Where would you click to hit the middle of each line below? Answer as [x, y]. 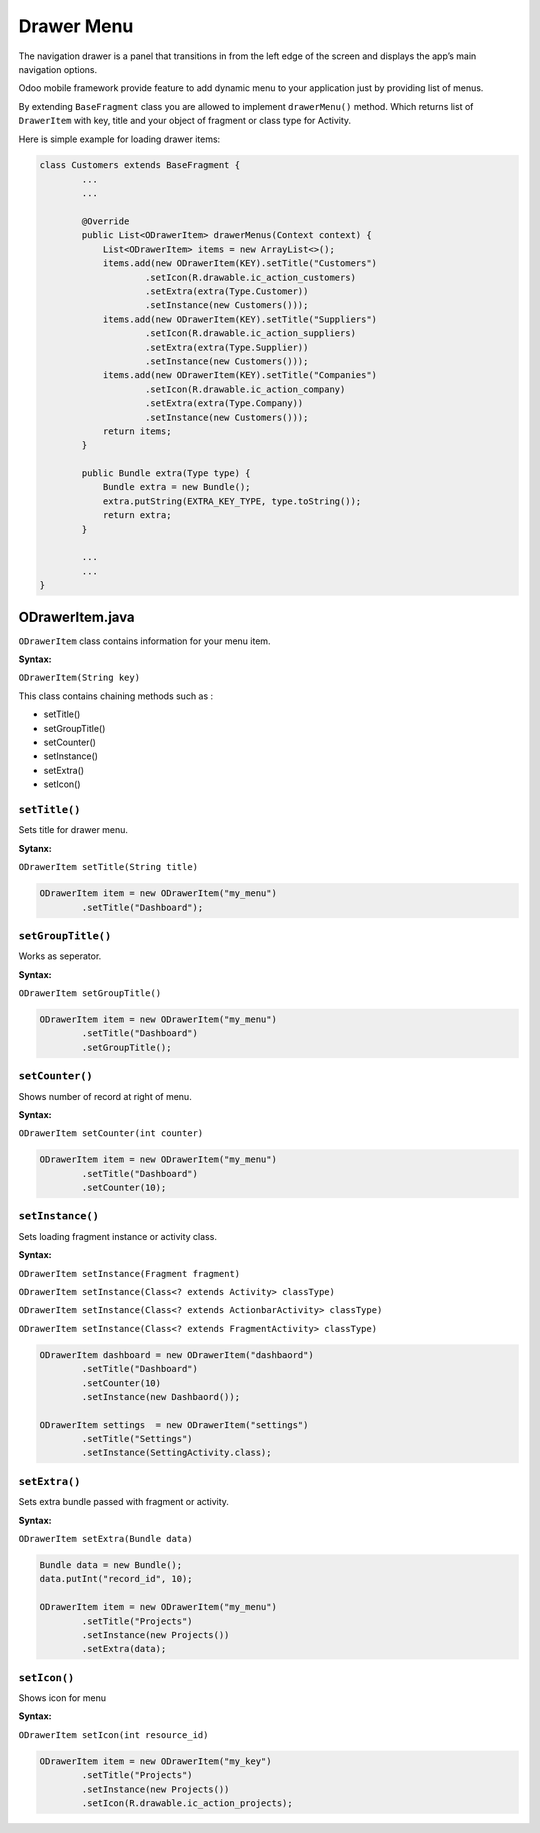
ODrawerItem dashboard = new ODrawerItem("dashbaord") [176, 1354]
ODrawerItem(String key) [79, 678]
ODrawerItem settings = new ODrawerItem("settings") [174, 1424]
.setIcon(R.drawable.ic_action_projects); [187, 1803]
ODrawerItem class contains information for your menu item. [144, 641]
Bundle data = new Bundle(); [111, 1564]
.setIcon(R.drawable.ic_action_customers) [251, 277]
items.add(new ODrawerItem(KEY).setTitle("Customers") [240, 263]
